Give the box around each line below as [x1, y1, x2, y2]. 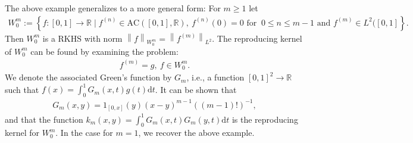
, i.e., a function [186, 71, 245, 83]
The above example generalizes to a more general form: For [5, 2, 221, 14]
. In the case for [55, 126, 113, 139]
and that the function [5, 113, 83, 125]
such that [5, 83, 39, 95]
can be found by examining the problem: [30, 45, 179, 57]
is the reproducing [231, 113, 298, 125]
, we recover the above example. [138, 126, 255, 139]
